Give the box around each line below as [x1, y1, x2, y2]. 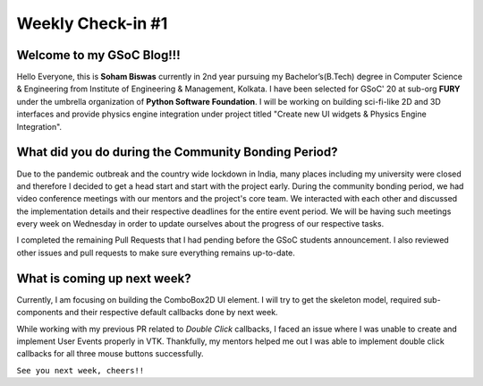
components [16, 307, 64, 318]
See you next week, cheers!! [16, 365, 145, 375]
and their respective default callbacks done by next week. [64, 307, 278, 318]
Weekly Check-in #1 [16, 13, 168, 33]
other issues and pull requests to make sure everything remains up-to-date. [16, 247, 295, 258]
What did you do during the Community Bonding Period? [16, 144, 338, 160]
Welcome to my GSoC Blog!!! [16, 47, 181, 63]
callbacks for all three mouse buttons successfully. [16, 348, 204, 359]
